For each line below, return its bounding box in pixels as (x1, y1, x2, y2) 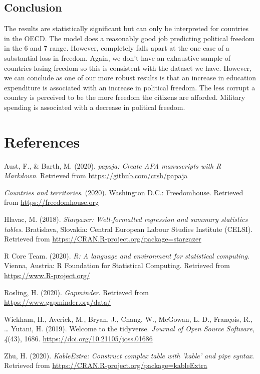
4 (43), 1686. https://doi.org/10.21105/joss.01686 (4, 333, 153, 343)
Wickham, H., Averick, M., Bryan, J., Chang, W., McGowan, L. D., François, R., (4, 313, 253, 324)
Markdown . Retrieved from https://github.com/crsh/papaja (4, 170, 188, 181)
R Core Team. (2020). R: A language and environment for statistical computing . (4, 250, 249, 261)
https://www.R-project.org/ (4, 270, 90, 281)
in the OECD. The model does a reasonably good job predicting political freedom (4, 33, 255, 43)
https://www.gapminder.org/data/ (4, 297, 111, 307)
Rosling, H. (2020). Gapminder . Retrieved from (4, 287, 149, 297)
